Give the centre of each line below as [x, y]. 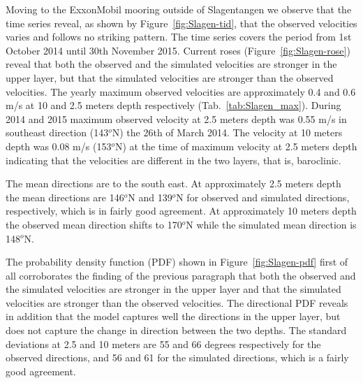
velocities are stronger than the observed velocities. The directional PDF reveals [177, 302]
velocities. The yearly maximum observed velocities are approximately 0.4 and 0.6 [181, 91]
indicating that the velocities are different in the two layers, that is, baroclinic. [173, 160]
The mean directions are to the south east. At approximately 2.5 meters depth [173, 183]
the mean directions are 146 [65, 197]
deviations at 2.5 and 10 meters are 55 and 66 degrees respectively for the [163, 344]
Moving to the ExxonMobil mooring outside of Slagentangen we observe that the [179, 9]
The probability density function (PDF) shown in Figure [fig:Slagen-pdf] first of [177, 262]
